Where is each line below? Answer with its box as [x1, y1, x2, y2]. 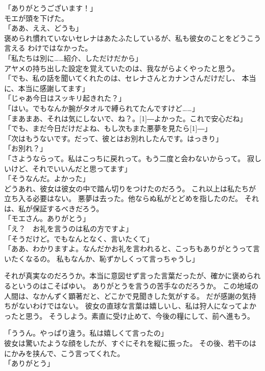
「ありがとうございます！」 [4, 3, 97, 13]
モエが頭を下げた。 [4, 12, 68, 23]
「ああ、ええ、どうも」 [4, 23, 83, 33]
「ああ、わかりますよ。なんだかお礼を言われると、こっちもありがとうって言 [4, 243, 260, 254]
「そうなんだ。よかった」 [4, 173, 90, 184]
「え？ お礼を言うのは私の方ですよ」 [4, 223, 133, 234]
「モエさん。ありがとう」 [4, 213, 90, 224]
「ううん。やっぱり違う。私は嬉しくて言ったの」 [4, 328, 168, 338]
